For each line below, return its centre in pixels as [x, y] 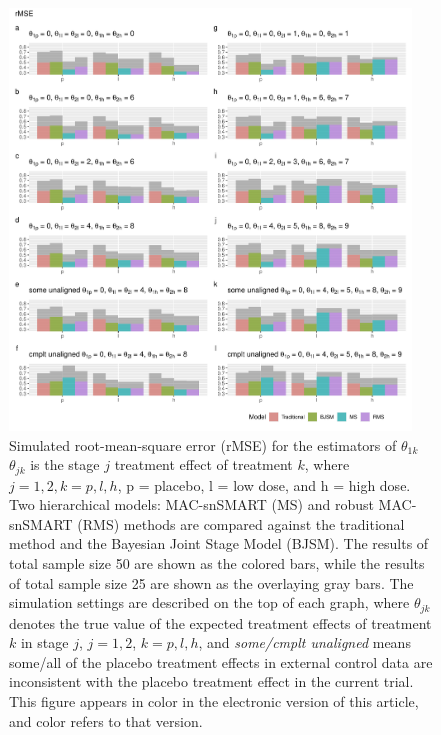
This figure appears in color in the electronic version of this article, [214, 701]
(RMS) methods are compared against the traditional [241, 523]
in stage [44, 642]
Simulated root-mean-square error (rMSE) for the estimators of [203, 444]
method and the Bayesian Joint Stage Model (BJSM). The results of [219, 543]
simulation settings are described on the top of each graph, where [209, 602]
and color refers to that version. [106, 720]
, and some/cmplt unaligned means [304, 642]
